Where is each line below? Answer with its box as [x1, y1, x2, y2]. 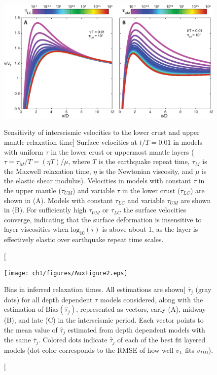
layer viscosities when [4, 224, 69, 234]
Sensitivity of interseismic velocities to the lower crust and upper [4, 127, 200, 137]
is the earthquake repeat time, [99, 156, 190, 167]
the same [4, 334, 31, 345]
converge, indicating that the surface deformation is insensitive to [4, 214, 202, 224]
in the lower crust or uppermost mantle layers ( [51, 146, 194, 157]
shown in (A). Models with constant [4, 195, 113, 205]
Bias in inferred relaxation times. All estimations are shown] [4, 284, 186, 294]
